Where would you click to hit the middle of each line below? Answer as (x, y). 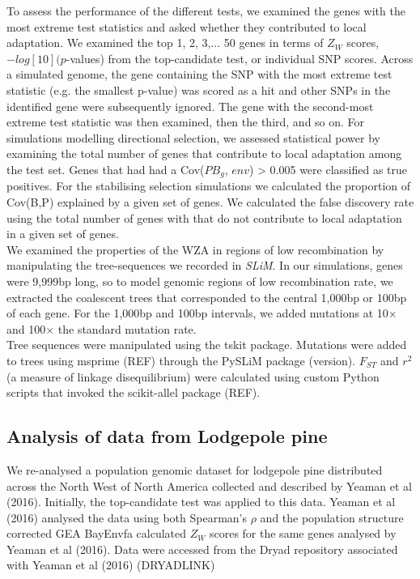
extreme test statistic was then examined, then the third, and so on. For (186, 122)
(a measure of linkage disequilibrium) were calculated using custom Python (193, 376)
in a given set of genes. (63, 234)
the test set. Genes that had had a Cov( (106, 169)
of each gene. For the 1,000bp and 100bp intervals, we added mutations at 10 (197, 313)
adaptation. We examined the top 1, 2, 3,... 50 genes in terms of (165, 43)
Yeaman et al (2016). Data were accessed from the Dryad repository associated (202, 549)
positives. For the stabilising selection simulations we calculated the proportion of (209, 186)
